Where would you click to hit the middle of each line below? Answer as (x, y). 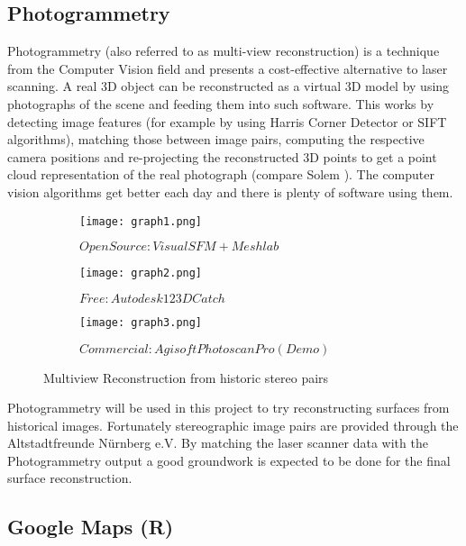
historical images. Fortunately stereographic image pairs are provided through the (233, 425)
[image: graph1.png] (141, 221)
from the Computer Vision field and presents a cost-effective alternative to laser (228, 68)
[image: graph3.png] (141, 322)
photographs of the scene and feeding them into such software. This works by (221, 103)
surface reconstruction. (70, 478)
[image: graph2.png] (141, 273)
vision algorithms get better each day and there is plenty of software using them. (230, 191)
